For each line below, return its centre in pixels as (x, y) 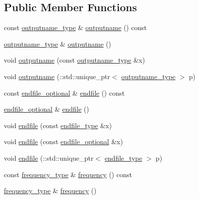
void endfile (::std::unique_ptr (49, 158)
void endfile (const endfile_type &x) (58, 125)
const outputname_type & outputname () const (75, 27)
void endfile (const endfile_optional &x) (64, 141)
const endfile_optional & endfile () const (64, 92)
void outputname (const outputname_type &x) (75, 60)
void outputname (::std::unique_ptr (57, 76)
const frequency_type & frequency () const (68, 174)
